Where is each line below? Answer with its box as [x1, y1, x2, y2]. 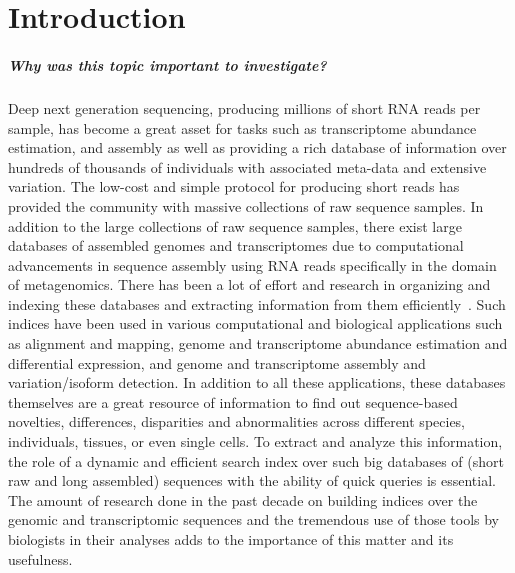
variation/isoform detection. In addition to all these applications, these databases [8, 372, 506, 393]
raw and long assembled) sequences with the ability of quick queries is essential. [8, 470, 496, 491]
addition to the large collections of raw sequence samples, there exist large [8, 215, 462, 236]
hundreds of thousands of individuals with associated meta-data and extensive [8, 156, 487, 177]
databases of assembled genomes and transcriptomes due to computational [8, 235, 464, 256]
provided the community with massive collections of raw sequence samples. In [8, 195, 484, 216]
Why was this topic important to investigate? [8, 54, 327, 75]
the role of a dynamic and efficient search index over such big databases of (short [8, 450, 504, 471]
